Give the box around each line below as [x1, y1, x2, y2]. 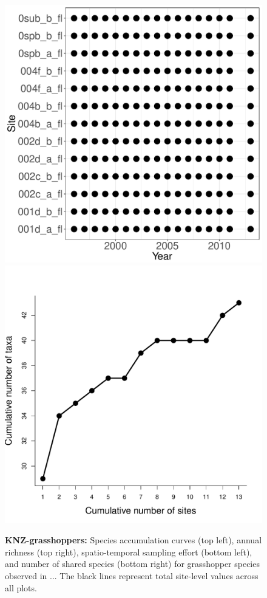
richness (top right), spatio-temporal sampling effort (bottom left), [5, 545, 252, 558]
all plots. [5, 581, 37, 594]
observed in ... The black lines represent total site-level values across [5, 569, 259, 582]
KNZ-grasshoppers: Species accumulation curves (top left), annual [5, 534, 262, 546]
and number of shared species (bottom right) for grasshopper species [5, 557, 260, 570]
